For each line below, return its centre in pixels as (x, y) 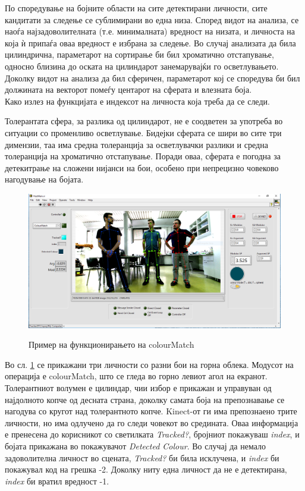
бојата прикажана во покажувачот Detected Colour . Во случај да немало (136, 446)
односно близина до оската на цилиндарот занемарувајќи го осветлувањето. (142, 66)
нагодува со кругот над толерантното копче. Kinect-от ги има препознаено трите (151, 411)
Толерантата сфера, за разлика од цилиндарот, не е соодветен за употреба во (144, 121)
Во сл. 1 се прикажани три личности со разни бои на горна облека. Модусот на (149, 364)
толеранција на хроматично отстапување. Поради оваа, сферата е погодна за (143, 156)
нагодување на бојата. (44, 179)
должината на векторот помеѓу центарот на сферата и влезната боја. (128, 89)
